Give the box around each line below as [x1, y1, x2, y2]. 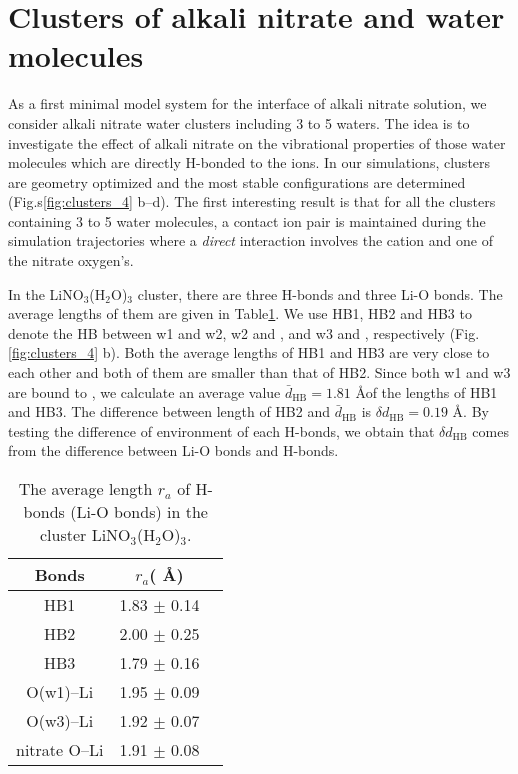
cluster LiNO [39, 523, 131, 546]
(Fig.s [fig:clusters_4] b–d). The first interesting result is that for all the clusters [8, 191, 496, 212]
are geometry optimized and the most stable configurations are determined [8, 171, 466, 192]
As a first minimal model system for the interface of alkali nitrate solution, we [8, 93, 487, 114]
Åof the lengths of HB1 [355, 381, 498, 402]
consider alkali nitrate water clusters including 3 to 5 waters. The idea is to [8, 112, 470, 133]
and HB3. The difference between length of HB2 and [8, 401, 331, 422]
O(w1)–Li [26, 680, 94, 703]
